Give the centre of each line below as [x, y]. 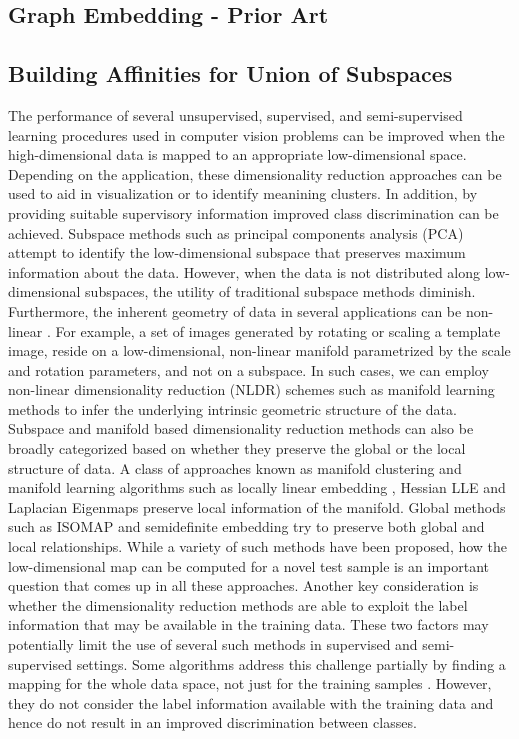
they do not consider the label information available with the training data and [251, 702]
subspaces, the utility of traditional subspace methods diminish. [280, 291]
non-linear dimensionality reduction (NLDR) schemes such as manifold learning [251, 389]
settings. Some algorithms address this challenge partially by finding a [291, 663]
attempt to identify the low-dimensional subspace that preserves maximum [237, 252]
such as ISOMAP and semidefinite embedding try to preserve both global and [246, 526]
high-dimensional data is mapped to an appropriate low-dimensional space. [237, 154]
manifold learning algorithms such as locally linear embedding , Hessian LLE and [257, 487]
